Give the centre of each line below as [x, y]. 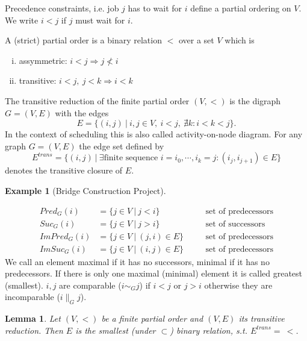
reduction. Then [34, 330]
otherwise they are [238, 285]
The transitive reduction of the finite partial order [97, 100]
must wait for [100, 20]
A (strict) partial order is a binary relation [83, 40]
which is [240, 40]
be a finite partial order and [152, 318]
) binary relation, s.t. [209, 330]
